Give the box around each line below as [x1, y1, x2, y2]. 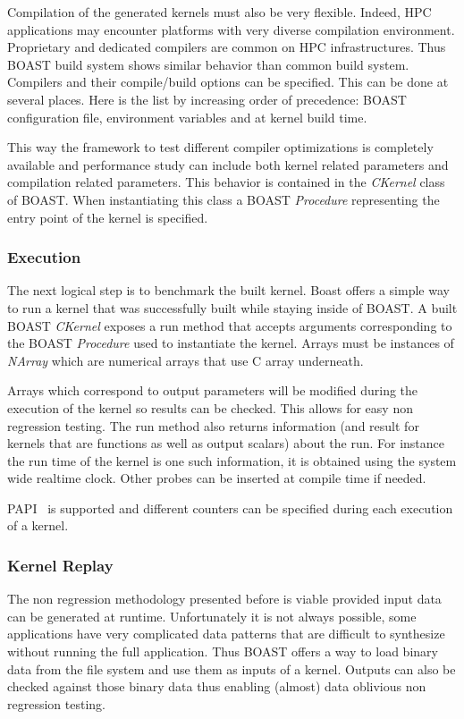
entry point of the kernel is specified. [7, 207, 208, 226]
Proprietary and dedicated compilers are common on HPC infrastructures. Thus [7, 38, 446, 56]
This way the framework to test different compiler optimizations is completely [7, 138, 434, 156]
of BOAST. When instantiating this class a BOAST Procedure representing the [7, 190, 440, 208]
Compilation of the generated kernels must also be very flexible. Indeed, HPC [7, 3, 432, 21]
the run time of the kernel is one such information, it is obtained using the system [7, 451, 457, 469]
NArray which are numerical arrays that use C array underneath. [7, 351, 364, 369]
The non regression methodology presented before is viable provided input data [7, 589, 442, 608]
